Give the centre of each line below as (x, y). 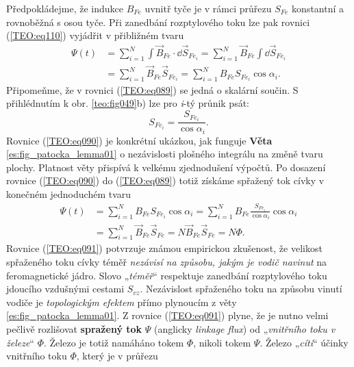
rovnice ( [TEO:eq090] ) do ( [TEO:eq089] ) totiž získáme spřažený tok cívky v (165, 180)
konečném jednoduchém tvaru (69, 194)
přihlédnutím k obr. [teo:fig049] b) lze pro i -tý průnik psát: (128, 103)
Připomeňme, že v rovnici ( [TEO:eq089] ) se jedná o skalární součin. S (152, 89)
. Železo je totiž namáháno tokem (114, 342)
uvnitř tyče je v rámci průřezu (208, 8)
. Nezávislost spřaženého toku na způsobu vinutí (241, 289)
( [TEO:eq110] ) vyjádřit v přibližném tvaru (95, 35)
